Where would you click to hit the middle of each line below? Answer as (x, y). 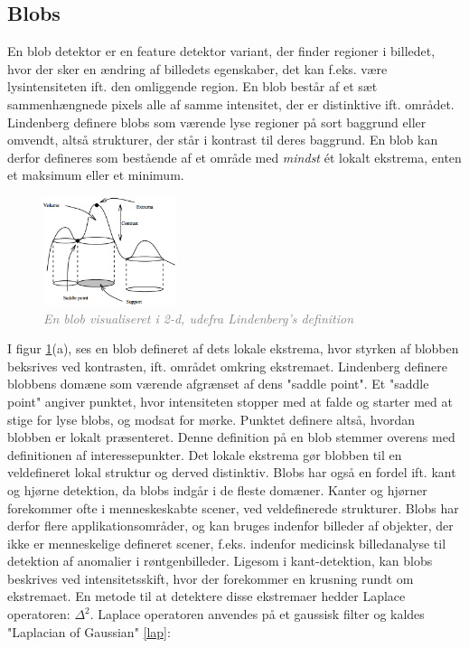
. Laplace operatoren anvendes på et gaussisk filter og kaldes (257, 614)
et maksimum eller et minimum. (96, 175)
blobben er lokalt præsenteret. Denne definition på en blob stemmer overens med (231, 437)
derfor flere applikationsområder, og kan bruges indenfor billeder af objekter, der (230, 526)
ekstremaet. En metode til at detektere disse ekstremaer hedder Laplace (206, 596)
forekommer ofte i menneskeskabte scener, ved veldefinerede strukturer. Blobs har (233, 507)
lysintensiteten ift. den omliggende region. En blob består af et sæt (192, 86)
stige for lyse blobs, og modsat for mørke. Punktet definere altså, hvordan (211, 419)
